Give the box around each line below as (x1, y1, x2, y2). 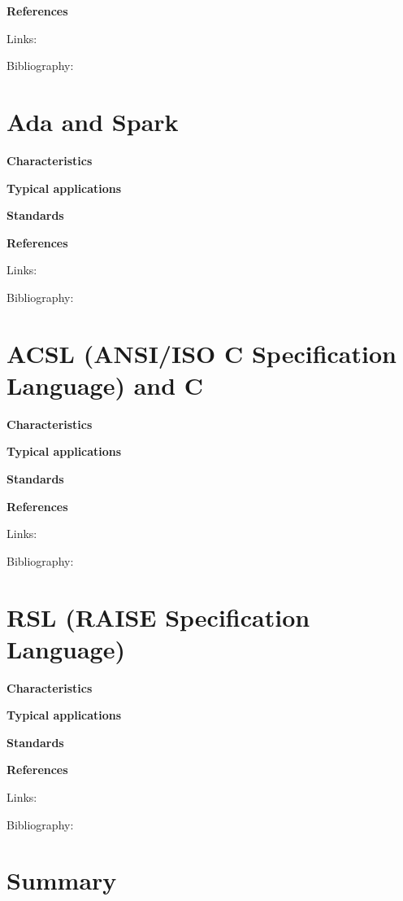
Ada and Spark (6, 104, 179, 138)
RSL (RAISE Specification (6, 600, 310, 633)
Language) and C (6, 368, 204, 401)
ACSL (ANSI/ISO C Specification (6, 336, 396, 370)
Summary (6, 864, 117, 897)
